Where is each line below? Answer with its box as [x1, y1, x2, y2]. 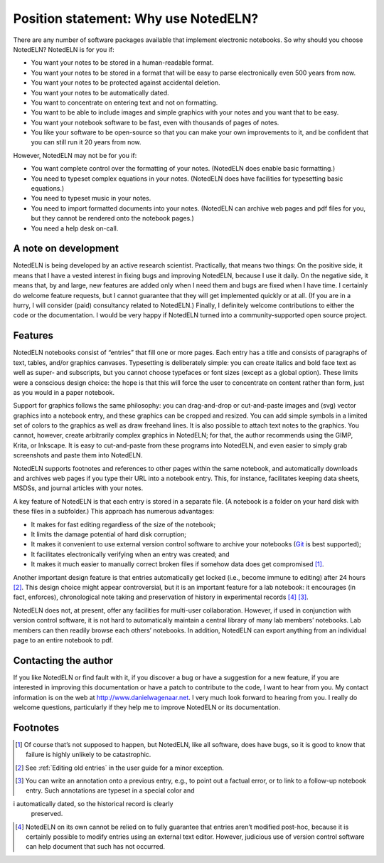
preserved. [31, 810, 63, 818]
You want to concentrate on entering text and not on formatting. [31, 98, 218, 107]
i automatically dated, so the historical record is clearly [13, 799, 174, 808]
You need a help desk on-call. [31, 224, 119, 233]
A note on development [13, 243, 119, 255]
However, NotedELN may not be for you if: [13, 151, 137, 159]
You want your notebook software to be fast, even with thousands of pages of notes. [31, 118, 279, 127]
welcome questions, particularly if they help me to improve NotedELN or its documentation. [13, 703, 281, 711]
